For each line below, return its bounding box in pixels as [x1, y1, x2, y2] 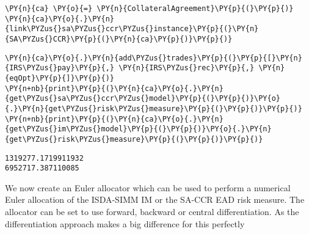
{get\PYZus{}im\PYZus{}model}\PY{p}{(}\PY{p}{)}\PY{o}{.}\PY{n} [5, 125, 272, 134]
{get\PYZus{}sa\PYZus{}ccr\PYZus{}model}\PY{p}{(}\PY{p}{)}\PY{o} [5, 94, 281, 103]
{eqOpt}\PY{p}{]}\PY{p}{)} [5, 73, 114, 82]
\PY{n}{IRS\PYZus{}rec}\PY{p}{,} [118, 64, 255, 73]
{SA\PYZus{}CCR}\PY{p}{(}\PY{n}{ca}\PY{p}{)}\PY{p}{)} [5, 34, 233, 43]
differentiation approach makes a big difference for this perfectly [5, 217, 245, 230]
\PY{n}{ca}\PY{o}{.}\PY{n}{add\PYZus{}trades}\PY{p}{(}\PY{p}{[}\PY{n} [5, 53, 302, 62]
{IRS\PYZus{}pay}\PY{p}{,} [5, 64, 114, 73]
